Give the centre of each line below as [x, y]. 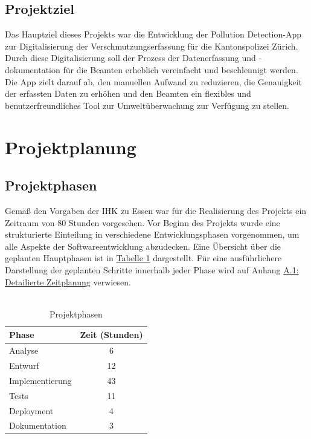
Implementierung [40, 380]
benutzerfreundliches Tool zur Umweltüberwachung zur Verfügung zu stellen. [147, 105]
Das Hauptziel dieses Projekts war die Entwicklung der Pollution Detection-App [153, 34]
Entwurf [24, 365]
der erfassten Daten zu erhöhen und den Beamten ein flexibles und [128, 93]
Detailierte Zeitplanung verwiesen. [68, 281]
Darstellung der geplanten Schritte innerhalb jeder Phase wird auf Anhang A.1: [152, 269]
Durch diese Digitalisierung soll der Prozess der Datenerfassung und [130, 58]
